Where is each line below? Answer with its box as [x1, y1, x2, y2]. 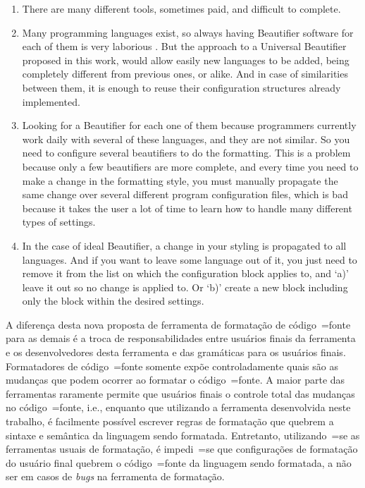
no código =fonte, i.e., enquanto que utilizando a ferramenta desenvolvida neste [6, 400, 351, 415]
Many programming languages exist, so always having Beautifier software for [22, 25, 354, 39]
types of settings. [22, 214, 96, 229]
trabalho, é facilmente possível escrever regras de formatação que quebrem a [6, 414, 334, 429]
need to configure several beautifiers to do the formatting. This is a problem [22, 145, 351, 160]
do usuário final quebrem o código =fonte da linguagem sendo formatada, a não [6, 455, 352, 470]
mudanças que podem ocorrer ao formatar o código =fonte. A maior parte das [6, 372, 345, 387]
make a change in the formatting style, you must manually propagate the [22, 173, 338, 188]
